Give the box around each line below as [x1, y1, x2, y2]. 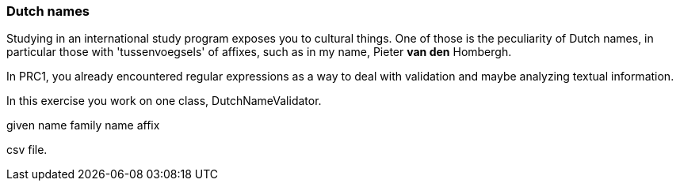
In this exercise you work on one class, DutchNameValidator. [6, 94, 322, 108]
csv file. [6, 143, 48, 157]
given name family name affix [6, 118, 160, 133]
